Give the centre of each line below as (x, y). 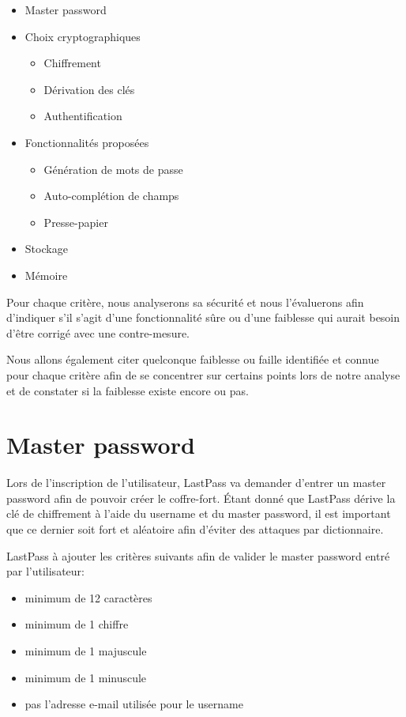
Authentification (83, 116)
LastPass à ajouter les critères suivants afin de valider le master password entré (198, 555)
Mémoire (46, 275)
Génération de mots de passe (113, 169)
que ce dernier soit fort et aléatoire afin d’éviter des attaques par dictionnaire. (195, 529)
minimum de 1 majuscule (86, 650)
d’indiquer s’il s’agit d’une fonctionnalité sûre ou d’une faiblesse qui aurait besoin (203, 317)
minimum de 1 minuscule (86, 677)
